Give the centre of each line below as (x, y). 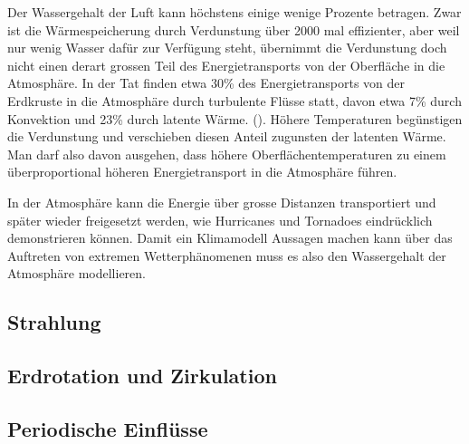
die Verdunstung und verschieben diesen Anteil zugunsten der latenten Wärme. (227, 136)
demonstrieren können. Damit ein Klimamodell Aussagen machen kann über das (230, 238)
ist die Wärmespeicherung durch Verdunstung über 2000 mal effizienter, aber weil (234, 29)
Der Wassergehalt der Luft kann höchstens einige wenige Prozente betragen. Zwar (234, 12)
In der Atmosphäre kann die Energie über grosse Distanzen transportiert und (222, 202)
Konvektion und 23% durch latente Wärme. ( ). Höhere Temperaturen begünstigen (235, 118)
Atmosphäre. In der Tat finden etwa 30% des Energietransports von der (206, 83)
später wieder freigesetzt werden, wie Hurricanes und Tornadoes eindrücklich (220, 220)
